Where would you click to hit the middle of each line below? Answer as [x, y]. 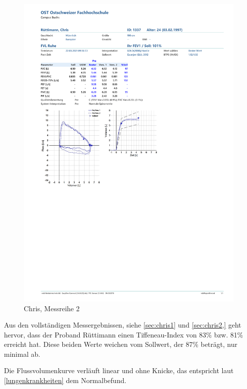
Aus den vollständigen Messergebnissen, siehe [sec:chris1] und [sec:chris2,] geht [123, 325]
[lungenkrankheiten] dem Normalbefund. [65, 380]
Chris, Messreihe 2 [52, 308]
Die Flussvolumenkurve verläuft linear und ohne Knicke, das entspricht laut [119, 370]
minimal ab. [22, 354]
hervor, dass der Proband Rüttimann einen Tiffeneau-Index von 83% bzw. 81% [123, 334]
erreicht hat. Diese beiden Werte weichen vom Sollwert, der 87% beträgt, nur [121, 344]
